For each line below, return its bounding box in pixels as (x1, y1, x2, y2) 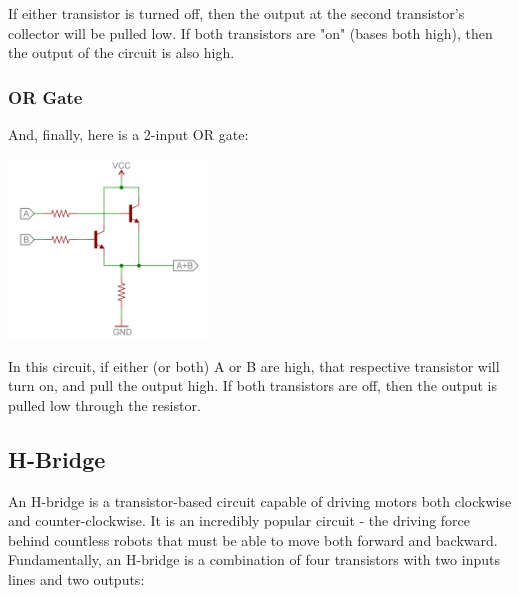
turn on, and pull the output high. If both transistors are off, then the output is (8, 375, 497, 396)
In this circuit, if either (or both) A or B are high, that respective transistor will (8, 355, 500, 376)
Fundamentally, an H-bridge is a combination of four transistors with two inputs (8, 549, 500, 570)
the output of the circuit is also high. (8, 42, 235, 63)
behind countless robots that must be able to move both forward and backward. (8, 529, 498, 550)
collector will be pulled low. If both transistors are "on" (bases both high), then (8, 22, 493, 43)
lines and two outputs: (8, 568, 145, 589)
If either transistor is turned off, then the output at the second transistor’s (8, 3, 465, 23)
